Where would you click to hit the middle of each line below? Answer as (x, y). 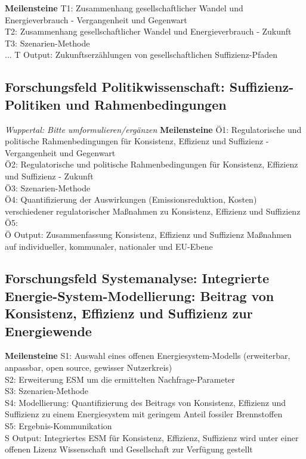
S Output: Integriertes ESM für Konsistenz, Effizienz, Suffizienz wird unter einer (152, 437)
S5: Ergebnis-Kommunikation (58, 426)
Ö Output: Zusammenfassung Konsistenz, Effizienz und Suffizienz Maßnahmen (148, 234)
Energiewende (48, 331)
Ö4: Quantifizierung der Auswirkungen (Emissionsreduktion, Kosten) (131, 199)
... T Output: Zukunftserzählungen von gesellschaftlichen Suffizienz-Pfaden (141, 55)
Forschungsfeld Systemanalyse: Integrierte (137, 278)
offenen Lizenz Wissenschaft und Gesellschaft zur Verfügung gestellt (129, 449)
